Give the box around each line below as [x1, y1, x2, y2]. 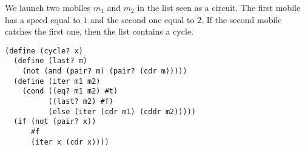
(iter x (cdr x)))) [30, 137, 109, 146]
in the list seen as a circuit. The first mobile [137, 1, 301, 13]
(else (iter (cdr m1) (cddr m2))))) [48, 107, 196, 116]
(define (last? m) [13, 56, 88, 66]
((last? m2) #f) [48, 97, 113, 106]
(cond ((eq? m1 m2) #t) [22, 87, 118, 96]
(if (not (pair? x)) [13, 117, 96, 126]
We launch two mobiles [5, 1, 91, 13]
